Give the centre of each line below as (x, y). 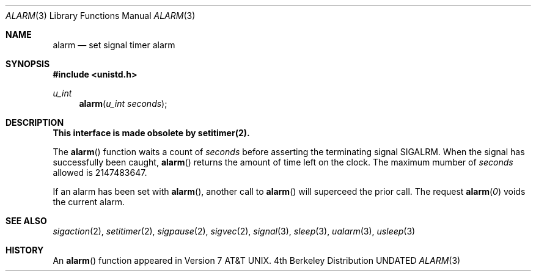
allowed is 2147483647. (100, 172)
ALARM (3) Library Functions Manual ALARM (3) (101, 16)
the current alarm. (89, 202)
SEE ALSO (26, 221)
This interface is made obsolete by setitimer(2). (151, 133)
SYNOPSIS (28, 64)
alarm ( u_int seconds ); (123, 103)
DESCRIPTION (35, 122)
